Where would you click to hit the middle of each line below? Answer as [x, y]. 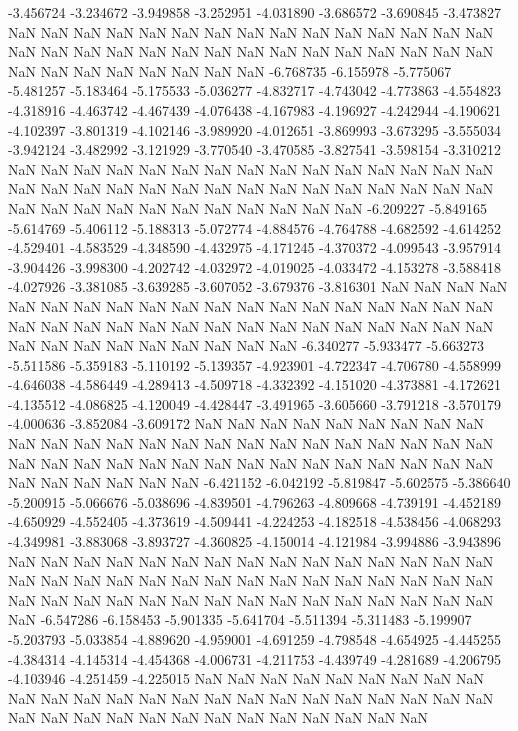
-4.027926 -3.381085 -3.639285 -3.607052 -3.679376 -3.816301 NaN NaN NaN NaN [258, 286]
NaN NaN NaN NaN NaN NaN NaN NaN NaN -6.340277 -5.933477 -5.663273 [246, 345]
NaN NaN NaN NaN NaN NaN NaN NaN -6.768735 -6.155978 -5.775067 [230, 70]
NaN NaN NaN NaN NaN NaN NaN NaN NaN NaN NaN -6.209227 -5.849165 [248, 207]
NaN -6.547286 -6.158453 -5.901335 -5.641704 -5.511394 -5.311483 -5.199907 [240, 619]
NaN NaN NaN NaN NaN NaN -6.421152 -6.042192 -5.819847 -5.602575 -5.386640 [259, 482]
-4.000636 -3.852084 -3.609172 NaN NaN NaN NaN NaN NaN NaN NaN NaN [246, 423]
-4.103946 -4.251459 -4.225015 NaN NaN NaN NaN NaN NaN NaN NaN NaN [246, 678]
